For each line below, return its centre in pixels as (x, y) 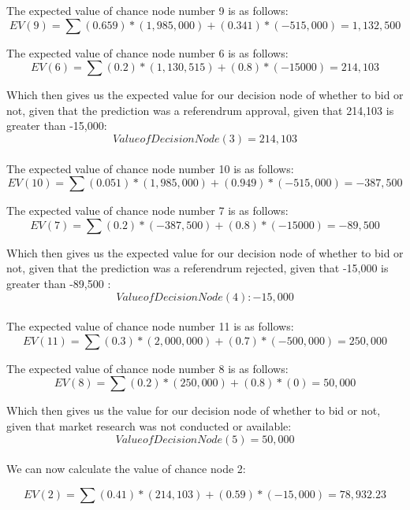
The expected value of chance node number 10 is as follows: (150, 168)
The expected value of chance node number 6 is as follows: (147, 52)
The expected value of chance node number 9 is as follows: (147, 10)
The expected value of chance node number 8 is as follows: (147, 368)
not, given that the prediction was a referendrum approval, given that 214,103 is (200, 110)
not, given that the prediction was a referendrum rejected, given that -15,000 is (198, 268)
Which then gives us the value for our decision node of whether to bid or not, (194, 410)
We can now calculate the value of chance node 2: (126, 469)
